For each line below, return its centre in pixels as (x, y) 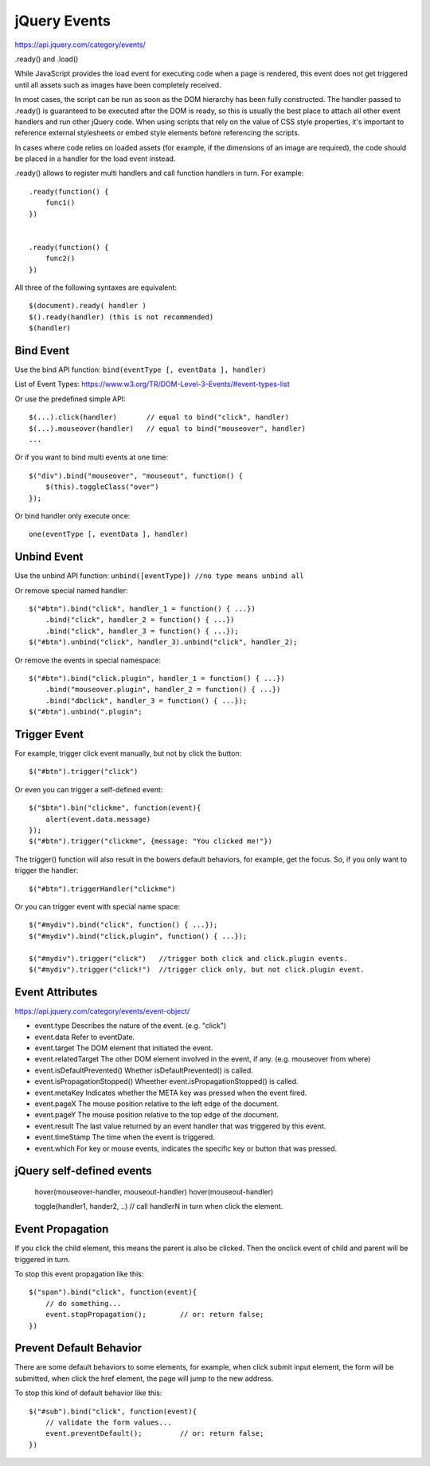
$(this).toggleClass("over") (102, 487)
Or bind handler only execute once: (72, 516)
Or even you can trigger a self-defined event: (89, 789)
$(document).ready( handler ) (88, 306)
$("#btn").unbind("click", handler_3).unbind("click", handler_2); (163, 642)
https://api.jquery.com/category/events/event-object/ (102, 1011)
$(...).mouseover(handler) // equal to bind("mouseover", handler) (168, 428)
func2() (60, 258)
